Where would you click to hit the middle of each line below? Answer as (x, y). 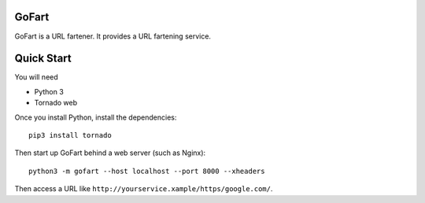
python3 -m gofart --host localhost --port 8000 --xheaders (147, 171)
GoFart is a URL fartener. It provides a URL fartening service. (113, 36)
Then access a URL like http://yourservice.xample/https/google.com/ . (144, 189)
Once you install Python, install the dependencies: (96, 117)
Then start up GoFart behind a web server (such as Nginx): (110, 153)
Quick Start (43, 59)
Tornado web (56, 103)
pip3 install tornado (70, 135)
